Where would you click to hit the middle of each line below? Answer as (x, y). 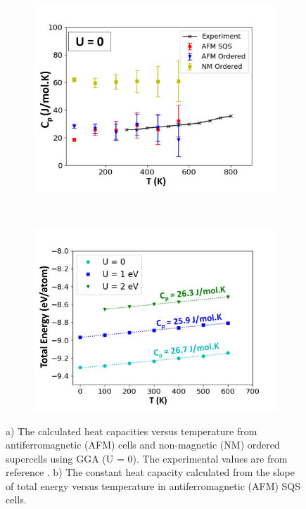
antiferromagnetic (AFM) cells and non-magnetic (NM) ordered (143, 445)
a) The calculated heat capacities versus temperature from (132, 431)
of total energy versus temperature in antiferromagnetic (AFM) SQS (153, 485)
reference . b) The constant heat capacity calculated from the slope (150, 472)
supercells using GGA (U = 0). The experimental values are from (147, 458)
